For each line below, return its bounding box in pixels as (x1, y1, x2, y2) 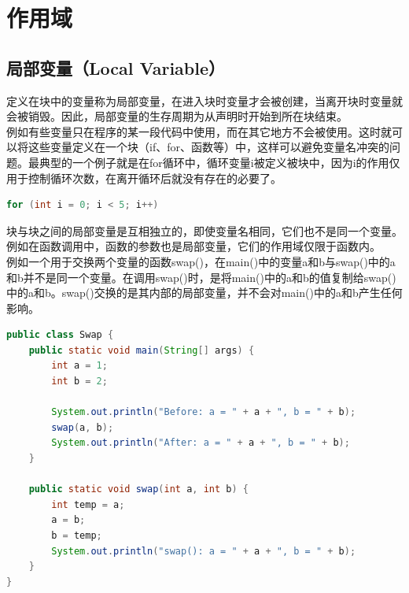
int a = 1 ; (51, 360, 108, 372)
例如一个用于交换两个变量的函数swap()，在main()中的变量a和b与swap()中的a (6, 253, 396, 269)
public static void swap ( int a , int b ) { (28, 484, 249, 495)
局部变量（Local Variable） (6, 55, 226, 80)
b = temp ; (51, 530, 102, 542)
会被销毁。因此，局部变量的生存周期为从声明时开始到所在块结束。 (6, 108, 348, 124)
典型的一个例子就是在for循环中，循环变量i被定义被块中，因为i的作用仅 (39, 154, 400, 170)
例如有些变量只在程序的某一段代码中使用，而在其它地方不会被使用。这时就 (6, 123, 392, 139)
